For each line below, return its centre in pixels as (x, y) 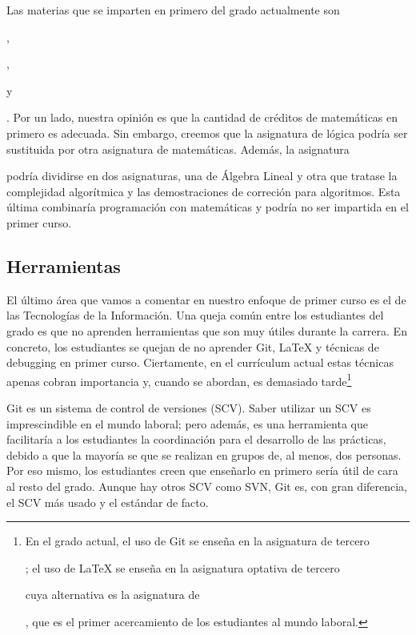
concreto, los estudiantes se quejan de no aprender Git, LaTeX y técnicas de (193, 346)
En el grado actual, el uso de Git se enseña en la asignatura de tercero (197, 541)
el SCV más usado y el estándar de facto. (108, 502)
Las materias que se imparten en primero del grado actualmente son (173, 10)
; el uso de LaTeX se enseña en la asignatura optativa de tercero (182, 567)
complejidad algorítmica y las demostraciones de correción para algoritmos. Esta (204, 191)
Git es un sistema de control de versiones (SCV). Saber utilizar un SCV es (189, 407)
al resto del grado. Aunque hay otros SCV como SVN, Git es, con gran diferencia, (207, 486)
